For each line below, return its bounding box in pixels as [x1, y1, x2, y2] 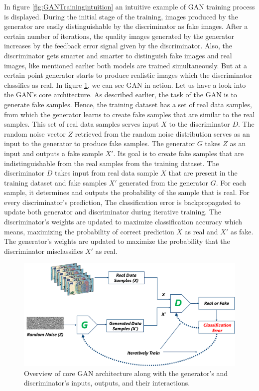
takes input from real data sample [54, 168, 158, 178]
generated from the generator [119, 177, 208, 188]
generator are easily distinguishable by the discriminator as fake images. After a [4, 21, 248, 31]
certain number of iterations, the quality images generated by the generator [4, 30, 234, 41]
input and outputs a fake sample [4, 148, 103, 158]
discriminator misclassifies [4, 245, 83, 256]
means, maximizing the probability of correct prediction [4, 226, 174, 236]
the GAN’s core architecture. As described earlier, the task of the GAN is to [4, 89, 237, 100]
